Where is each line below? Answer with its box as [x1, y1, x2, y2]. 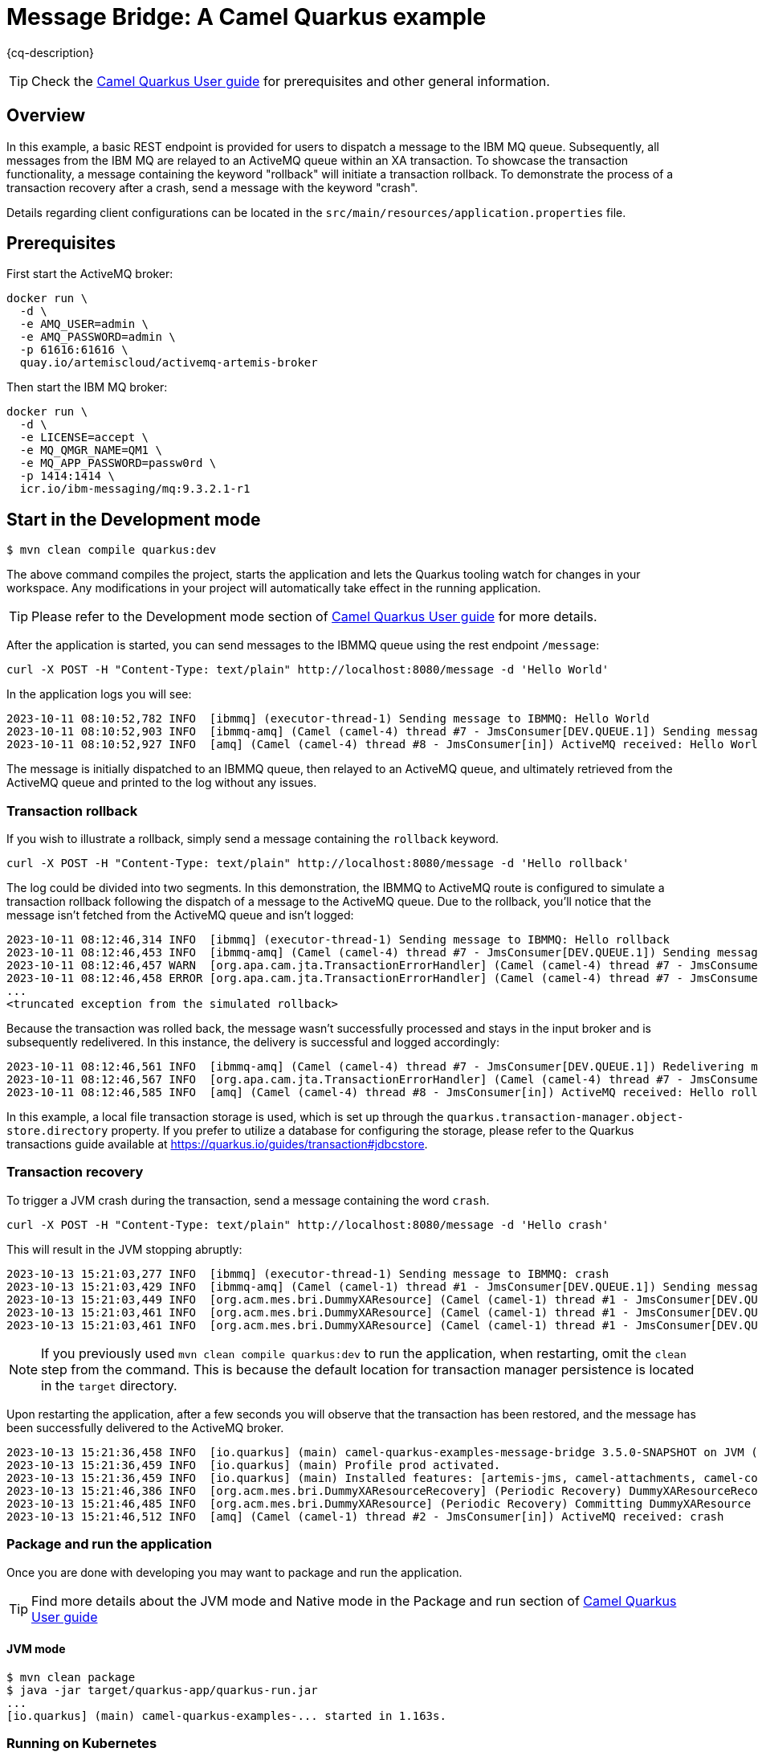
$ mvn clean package [6, 1670, 136, 1684]
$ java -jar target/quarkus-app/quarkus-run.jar [6, 1683, 318, 1697]
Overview [6, 105, 86, 126]
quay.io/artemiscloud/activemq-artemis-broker [19, 356, 318, 370]
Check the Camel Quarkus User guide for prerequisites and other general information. [31, 72, 550, 89]
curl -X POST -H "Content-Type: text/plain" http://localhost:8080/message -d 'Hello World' [6, 663, 609, 677]
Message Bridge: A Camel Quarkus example [6, 3, 487, 31]
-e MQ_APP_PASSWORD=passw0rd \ [19, 456, 217, 470]
